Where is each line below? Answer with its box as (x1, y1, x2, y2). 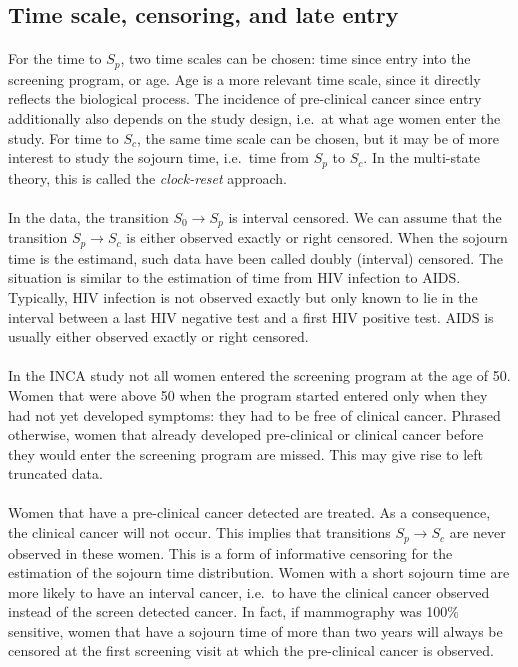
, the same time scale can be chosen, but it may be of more (137, 127, 499, 148)
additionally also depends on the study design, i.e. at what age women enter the (8, 108, 501, 129)
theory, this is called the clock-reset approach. (8, 167, 287, 188)
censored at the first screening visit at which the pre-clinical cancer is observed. (8, 640, 494, 661)
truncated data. (8, 463, 103, 484)
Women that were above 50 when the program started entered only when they (8, 384, 488, 405)
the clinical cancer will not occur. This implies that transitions (8, 522, 391, 543)
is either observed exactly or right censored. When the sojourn (126, 227, 508, 248)
